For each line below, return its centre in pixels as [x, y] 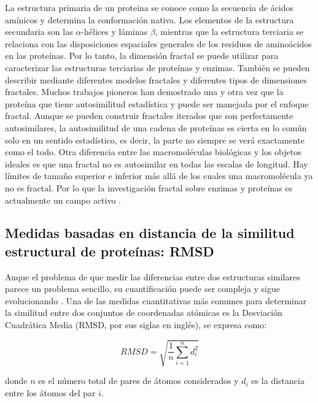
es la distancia [278, 381]
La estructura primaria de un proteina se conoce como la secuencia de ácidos [149, 7]
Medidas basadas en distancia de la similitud [150, 233]
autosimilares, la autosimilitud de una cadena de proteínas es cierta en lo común [156, 127]
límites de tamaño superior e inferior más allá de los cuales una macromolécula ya [159, 176]
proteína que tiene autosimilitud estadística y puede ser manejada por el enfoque [157, 103]
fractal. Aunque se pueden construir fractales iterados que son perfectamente [149, 116]
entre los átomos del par [50, 392]
